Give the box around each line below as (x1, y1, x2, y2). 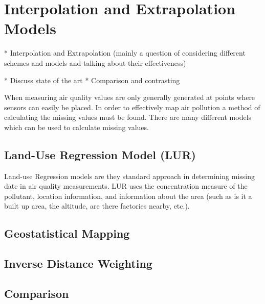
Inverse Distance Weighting (4, 256, 152, 271)
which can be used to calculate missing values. (4, 121, 149, 132)
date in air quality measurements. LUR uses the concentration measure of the (4, 181, 248, 191)
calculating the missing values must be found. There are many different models (4, 112, 252, 122)
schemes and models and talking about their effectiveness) (4, 57, 186, 68)
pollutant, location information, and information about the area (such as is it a (4, 190, 252, 201)
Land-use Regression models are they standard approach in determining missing (4, 170, 255, 181)
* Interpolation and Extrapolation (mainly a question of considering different (4, 47, 246, 58)
